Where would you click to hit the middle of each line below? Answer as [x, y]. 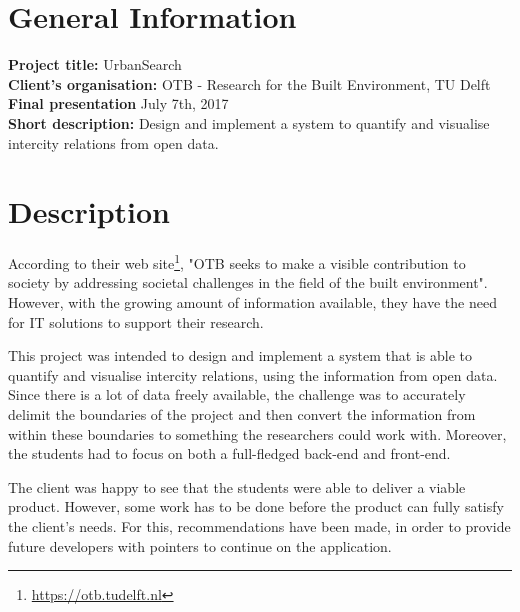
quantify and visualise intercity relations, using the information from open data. [253, 374]
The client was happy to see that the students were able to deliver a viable [237, 486]
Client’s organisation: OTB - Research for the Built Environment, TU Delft [249, 83]
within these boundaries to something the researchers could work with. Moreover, [257, 433]
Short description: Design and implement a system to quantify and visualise [249, 122]
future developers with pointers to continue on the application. [200, 545]
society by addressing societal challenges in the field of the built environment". [248, 282]
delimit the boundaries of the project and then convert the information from [242, 414]
